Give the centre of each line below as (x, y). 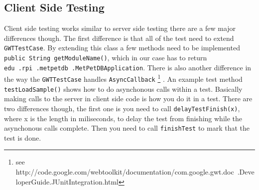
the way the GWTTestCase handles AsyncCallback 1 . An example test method (123, 78)
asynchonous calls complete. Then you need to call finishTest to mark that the (127, 128)
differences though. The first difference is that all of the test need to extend (119, 38)
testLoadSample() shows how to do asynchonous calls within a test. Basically (123, 89)
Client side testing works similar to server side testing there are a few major (120, 28)
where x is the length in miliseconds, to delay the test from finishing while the (123, 118)
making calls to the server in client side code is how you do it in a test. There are (128, 98)
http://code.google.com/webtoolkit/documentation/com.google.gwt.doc (125, 172)
